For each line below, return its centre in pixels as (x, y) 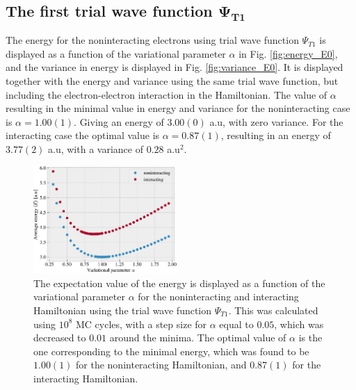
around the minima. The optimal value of (198, 338)
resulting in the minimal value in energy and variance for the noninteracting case (178, 108)
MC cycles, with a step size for (141, 324)
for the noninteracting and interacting (218, 296)
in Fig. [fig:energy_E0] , (288, 53)
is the (310, 338)
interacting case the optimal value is (83, 135)
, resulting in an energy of (276, 135)
